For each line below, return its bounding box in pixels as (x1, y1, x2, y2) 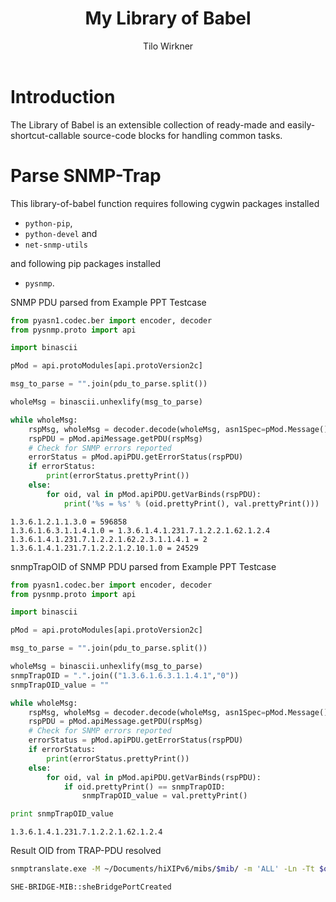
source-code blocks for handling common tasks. (82, 129, 283, 141)
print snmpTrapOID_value (10, 809, 114, 819)
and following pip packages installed (10, 257, 162, 269)
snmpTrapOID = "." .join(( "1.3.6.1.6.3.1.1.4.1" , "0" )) (10, 670, 240, 681)
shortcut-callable (10, 129, 81, 141)
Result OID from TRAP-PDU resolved (10, 845, 162, 857)
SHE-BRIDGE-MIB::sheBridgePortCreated (10, 882, 172, 892)
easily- (287, 118, 316, 131)
